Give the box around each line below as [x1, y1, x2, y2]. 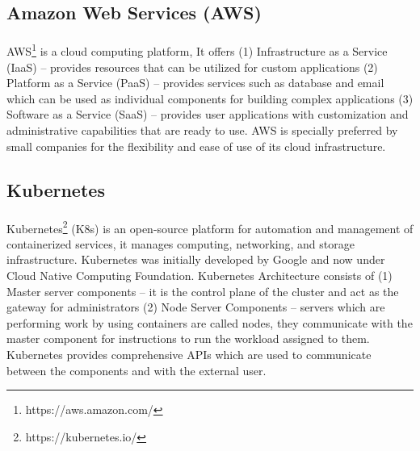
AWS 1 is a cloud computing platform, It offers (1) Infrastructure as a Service [6, 40, 388, 60]
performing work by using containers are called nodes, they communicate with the [6, 314, 413, 331]
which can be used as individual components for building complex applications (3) [6, 90, 414, 106]
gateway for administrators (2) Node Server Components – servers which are [6, 299, 385, 315]
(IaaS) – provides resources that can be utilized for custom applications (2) [6, 58, 378, 75]
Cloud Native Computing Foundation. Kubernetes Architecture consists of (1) [6, 267, 393, 283]
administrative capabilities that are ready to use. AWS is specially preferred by [6, 122, 398, 138]
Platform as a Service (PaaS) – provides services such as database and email [6, 74, 384, 91]
